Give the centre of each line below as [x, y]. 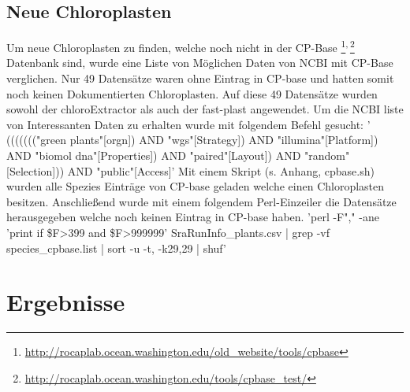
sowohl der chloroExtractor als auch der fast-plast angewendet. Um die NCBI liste [205, 109]
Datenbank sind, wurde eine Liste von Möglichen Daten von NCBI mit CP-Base [200, 63]
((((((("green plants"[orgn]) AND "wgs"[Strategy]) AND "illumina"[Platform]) [192, 140]
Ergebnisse [66, 302]
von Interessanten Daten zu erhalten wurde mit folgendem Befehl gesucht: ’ [188, 124]
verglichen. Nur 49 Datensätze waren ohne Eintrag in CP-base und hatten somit [200, 78]
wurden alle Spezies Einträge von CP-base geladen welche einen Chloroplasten [196, 186]
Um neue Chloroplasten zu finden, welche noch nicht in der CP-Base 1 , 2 [181, 46]
